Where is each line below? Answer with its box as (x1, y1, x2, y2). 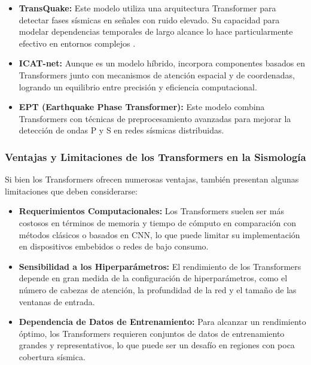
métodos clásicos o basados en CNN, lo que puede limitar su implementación (19, 228, 300, 241)
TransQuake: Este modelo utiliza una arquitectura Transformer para (19, 2, 276, 14)
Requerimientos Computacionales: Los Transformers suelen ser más (19, 205, 284, 217)
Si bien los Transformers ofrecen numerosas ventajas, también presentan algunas (5, 173, 299, 185)
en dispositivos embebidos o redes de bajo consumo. (19, 240, 209, 253)
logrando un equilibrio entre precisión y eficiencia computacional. (19, 80, 257, 93)
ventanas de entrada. (19, 295, 95, 308)
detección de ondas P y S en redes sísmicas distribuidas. (19, 124, 224, 136)
